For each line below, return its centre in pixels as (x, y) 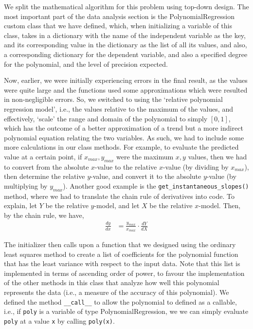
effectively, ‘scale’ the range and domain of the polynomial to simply (106, 118)
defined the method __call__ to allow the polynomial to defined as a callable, (120, 301)
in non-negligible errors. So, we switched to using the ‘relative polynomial (113, 99)
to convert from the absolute (46, 166)
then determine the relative (45, 176)
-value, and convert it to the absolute (146, 176)
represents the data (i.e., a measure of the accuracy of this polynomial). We (117, 292)
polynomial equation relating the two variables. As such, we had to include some (124, 137)
